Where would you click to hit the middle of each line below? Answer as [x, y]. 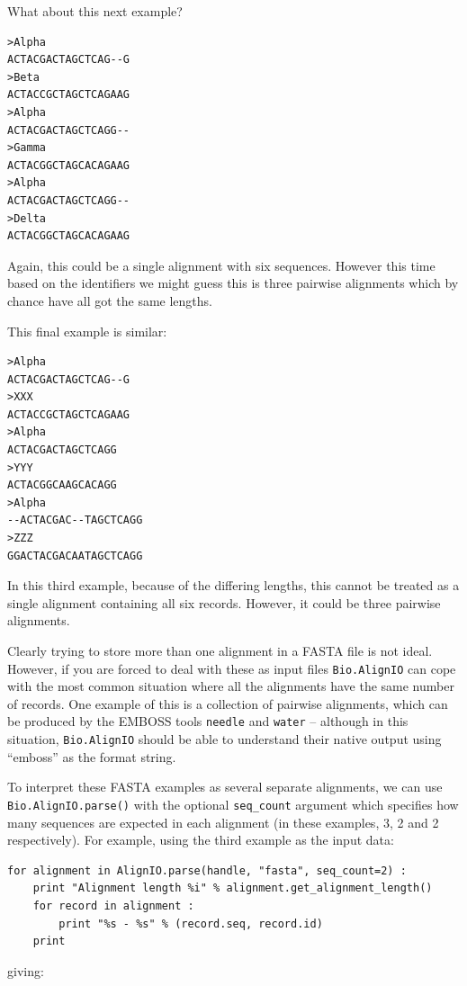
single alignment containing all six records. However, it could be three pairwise [224, 602]
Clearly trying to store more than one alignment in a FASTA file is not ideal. [220, 650]
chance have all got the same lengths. [110, 300]
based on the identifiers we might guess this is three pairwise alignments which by [233, 283]
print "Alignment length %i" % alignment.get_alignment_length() [233, 888]
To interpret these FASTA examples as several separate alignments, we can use [225, 787]
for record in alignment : [113, 905]
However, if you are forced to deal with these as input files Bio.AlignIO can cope [232, 668]
